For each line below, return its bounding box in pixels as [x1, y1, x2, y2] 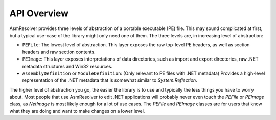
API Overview [9, 8, 69, 19]
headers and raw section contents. [22, 49, 96, 55]
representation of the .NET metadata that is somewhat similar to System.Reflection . [22, 77, 198, 83]
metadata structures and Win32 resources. [22, 63, 112, 69]
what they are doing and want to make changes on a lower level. [9, 108, 145, 114]
